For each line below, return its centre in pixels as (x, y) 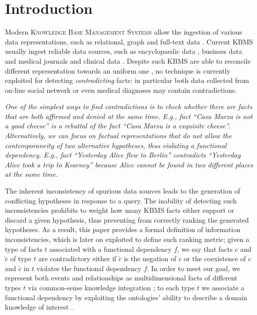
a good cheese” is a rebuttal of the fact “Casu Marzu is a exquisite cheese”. (118, 126)
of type (21, 258)
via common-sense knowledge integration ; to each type (111, 287)
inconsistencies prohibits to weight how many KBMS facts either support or (120, 210)
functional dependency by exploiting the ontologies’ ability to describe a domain (126, 297)
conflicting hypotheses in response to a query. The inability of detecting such (121, 200)
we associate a (223, 287)
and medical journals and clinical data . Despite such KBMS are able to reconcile (128, 60)
